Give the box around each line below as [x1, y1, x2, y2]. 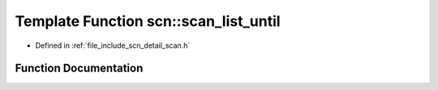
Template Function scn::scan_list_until [15, 12, 281, 30]
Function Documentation [15, 62, 144, 75]
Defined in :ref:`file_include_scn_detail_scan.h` [35, 41, 191, 50]
